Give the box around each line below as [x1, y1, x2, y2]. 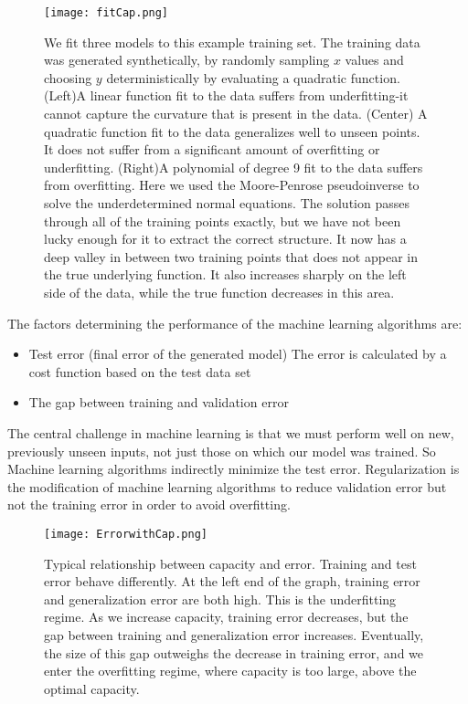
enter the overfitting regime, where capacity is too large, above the [44, 661, 417, 680]
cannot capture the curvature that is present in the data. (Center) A [44, 104, 428, 123]
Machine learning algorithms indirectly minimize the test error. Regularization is [7, 459, 460, 478]
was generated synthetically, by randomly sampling [44, 50, 330, 69]
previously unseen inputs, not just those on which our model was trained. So [7, 441, 436, 460]
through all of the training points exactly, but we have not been [44, 211, 401, 230]
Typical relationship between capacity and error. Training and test [44, 553, 417, 573]
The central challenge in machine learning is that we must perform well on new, [7, 423, 454, 442]
